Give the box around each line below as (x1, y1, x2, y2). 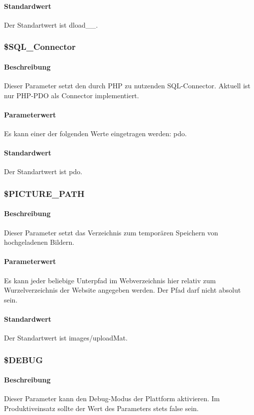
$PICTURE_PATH (4, 187, 85, 199)
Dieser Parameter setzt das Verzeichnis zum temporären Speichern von (4, 227, 218, 237)
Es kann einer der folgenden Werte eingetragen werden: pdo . (4, 128, 187, 139)
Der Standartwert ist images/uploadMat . (4, 333, 128, 343)
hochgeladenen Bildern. (4, 237, 75, 247)
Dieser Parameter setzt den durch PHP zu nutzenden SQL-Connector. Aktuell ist (4, 80, 251, 91)
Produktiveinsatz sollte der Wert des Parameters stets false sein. (4, 403, 199, 414)
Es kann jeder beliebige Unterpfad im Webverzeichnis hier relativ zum (4, 275, 216, 285)
